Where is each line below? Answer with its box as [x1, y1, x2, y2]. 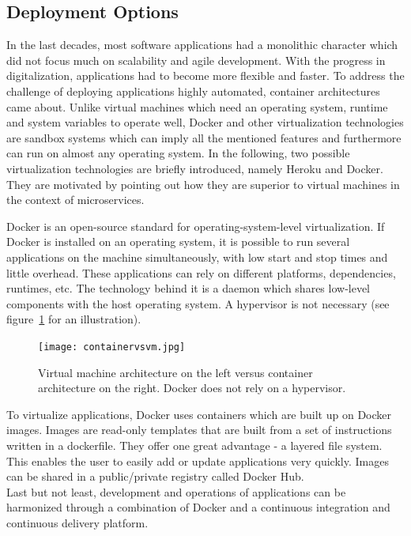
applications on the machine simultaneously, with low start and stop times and [6, 248, 388, 265]
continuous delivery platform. [6, 514, 149, 530]
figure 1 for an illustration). [6, 311, 141, 327]
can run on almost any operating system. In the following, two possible [6, 145, 350, 161]
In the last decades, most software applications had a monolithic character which [6, 36, 398, 53]
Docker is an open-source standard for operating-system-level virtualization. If [6, 217, 385, 234]
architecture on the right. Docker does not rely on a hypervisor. [38, 379, 346, 396]
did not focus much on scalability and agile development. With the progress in [6, 51, 386, 68]
